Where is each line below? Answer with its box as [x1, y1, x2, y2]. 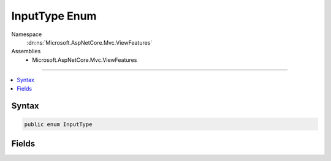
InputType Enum [11, 9, 97, 23]
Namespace [11, 31, 42, 38]
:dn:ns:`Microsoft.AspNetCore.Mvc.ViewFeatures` [26, 39, 153, 46]
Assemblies [11, 48, 41, 55]
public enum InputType [24, 121, 93, 128]
